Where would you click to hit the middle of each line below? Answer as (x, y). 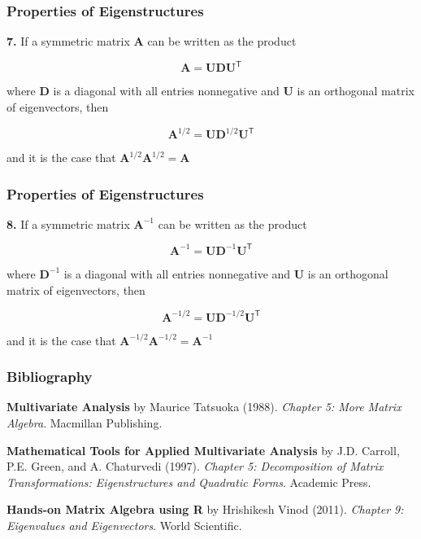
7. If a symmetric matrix (68, 41)
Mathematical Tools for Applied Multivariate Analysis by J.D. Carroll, (203, 450)
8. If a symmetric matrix (68, 223)
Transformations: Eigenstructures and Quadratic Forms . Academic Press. (189, 482)
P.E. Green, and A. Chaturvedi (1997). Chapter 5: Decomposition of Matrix (195, 466)
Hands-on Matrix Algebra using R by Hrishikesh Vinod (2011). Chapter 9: (205, 509)
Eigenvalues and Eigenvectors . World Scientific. (124, 525)
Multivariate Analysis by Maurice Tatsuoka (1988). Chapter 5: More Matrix (204, 407)
